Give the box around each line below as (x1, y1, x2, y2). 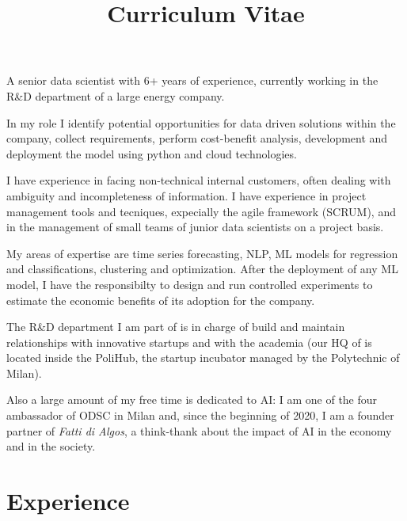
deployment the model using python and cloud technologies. (6, 145, 297, 162)
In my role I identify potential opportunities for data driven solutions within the (6, 114, 396, 131)
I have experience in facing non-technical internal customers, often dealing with (6, 172, 391, 188)
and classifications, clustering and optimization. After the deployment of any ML (6, 260, 398, 277)
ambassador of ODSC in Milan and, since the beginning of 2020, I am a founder (6, 407, 394, 424)
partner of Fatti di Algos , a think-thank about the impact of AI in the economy (6, 422, 392, 439)
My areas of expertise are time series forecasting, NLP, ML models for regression (6, 245, 398, 261)
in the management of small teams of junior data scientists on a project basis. (6, 219, 384, 235)
